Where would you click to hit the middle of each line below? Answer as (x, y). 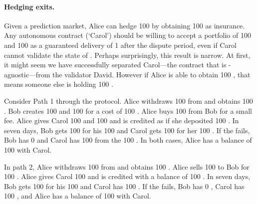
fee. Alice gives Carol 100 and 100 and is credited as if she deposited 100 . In (122, 120)
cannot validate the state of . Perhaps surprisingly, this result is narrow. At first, (127, 55)
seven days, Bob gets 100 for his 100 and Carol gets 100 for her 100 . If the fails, (127, 130)
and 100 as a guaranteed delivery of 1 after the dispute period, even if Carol (120, 45)
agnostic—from (27, 74)
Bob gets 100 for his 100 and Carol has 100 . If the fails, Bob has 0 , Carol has (124, 186)
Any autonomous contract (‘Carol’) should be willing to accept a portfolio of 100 (128, 35)
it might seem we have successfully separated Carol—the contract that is (115, 65)
